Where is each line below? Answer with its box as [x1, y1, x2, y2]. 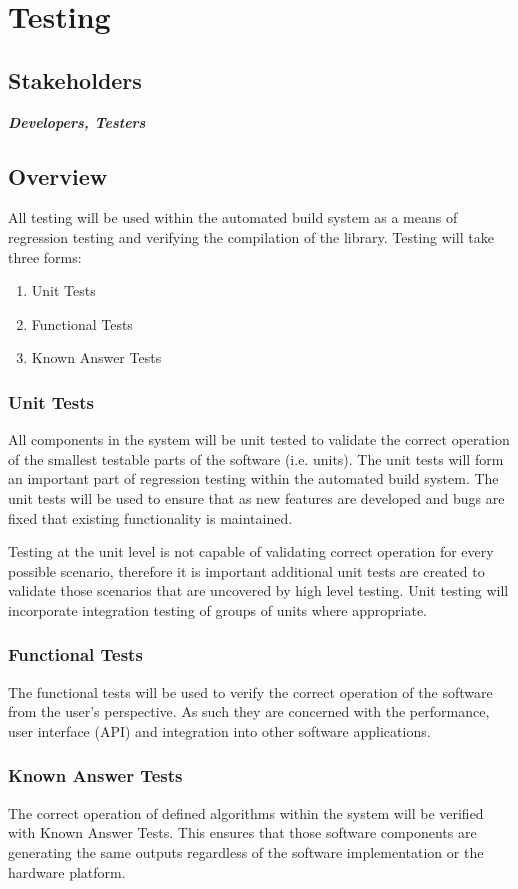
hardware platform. [8, 861, 126, 882]
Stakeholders [8, 64, 142, 95]
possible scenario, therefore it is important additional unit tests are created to [8, 560, 485, 581]
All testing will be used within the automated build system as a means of [8, 207, 458, 228]
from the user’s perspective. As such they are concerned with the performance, [8, 701, 490, 722]
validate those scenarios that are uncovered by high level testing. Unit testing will [8, 580, 509, 601]
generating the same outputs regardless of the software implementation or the [8, 841, 484, 862]
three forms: [8, 246, 82, 267]
